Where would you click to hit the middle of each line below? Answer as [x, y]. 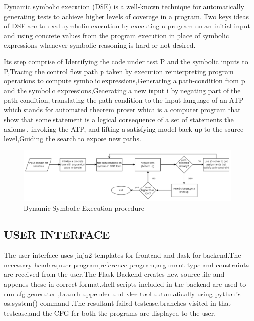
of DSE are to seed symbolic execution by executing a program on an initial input [127, 26]
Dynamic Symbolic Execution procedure [84, 208]
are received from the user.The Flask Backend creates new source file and [114, 274]
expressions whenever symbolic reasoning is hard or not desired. [100, 45]
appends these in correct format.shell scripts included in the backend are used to [125, 284]
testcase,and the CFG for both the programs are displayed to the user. [110, 312]
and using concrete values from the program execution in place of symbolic [116, 35]
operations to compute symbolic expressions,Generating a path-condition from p [125, 81]
